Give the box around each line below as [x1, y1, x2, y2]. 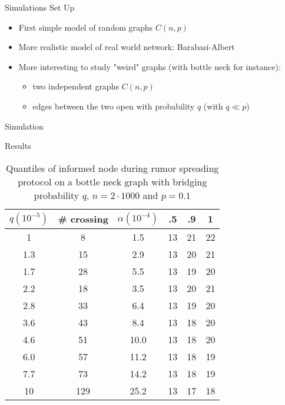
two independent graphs [32, 80, 119, 92]
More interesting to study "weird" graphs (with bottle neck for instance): [18, 60, 281, 72]
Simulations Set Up [5, 1, 75, 13]
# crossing [58, 212, 108, 226]
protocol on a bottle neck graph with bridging [18, 174, 207, 188]
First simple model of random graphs [18, 21, 153, 33]
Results [5, 140, 31, 152]
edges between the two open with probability [32, 99, 195, 112]
